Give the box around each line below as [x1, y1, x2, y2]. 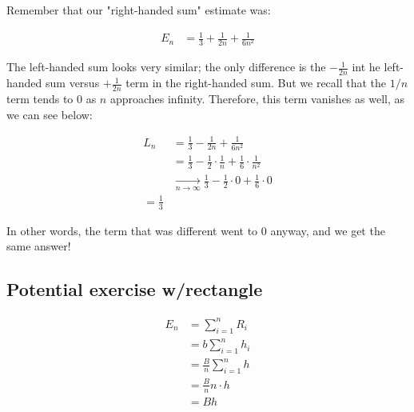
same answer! [6, 238, 71, 254]
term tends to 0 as [6, 90, 97, 106]
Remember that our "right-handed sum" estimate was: [6, 2, 271, 18]
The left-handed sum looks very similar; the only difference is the [6, 58, 326, 75]
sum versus [46, 74, 100, 91]
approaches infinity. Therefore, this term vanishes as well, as [109, 90, 405, 106]
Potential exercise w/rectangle [6, 277, 263, 302]
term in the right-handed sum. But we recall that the [125, 74, 387, 91]
